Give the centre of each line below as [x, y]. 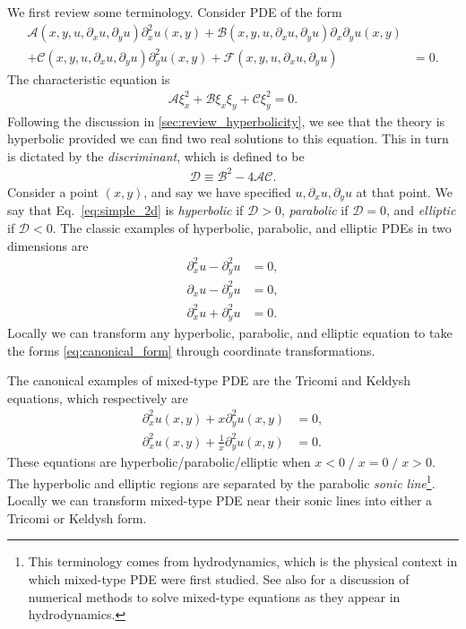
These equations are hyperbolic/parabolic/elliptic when [159, 462]
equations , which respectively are [98, 397]
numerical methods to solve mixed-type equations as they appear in [214, 596]
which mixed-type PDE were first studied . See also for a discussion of [219, 579]
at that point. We [404, 191]
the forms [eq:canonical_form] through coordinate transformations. [191, 350]
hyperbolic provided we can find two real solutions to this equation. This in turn [228, 138]
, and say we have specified [217, 191]
